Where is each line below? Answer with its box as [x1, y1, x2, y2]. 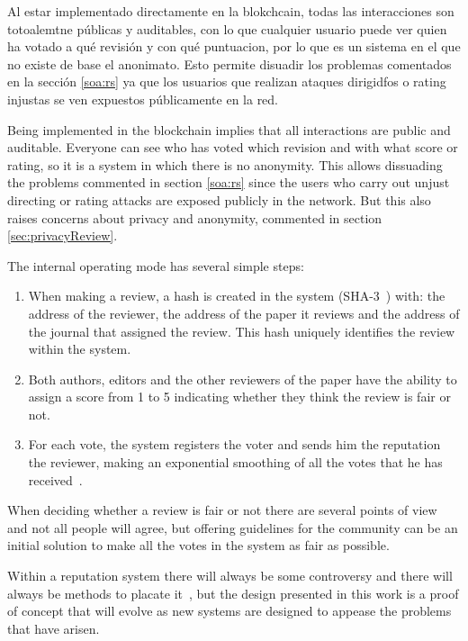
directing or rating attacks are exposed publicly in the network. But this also [7, 190, 431, 209]
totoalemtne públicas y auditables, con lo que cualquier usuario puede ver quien [7, 19, 447, 38]
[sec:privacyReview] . [7, 226, 118, 245]
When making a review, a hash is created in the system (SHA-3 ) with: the [28, 286, 445, 305]
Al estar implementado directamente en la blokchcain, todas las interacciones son [7, 2, 454, 20]
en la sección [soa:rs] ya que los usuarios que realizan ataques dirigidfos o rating [7, 72, 446, 91]
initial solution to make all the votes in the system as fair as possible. [7, 536, 390, 555]
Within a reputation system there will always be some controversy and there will [7, 566, 453, 585]
